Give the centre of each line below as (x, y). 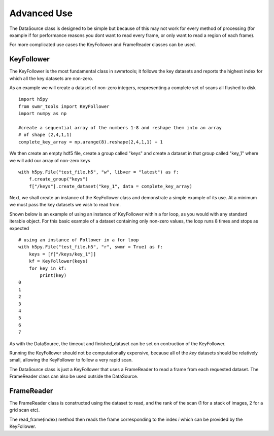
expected (19, 228)
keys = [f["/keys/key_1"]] (62, 254)
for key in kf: (48, 268)
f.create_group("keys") (58, 179)
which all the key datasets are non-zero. (51, 78)
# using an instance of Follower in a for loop (79, 240)
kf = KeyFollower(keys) (58, 261)
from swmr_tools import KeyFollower (64, 106)
